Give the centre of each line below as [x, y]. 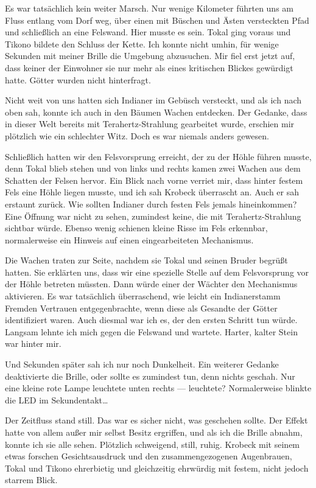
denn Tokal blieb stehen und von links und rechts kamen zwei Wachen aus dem [153, 168]
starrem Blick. [31, 480]
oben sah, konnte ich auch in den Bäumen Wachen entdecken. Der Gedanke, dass [156, 112]
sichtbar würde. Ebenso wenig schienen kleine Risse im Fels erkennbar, [136, 228]
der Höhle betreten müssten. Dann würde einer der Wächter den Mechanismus [151, 284]
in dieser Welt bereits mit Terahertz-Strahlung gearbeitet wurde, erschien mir [150, 124]
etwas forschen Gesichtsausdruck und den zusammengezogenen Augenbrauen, [149, 456]
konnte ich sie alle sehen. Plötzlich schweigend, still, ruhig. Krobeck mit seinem [153, 444]
